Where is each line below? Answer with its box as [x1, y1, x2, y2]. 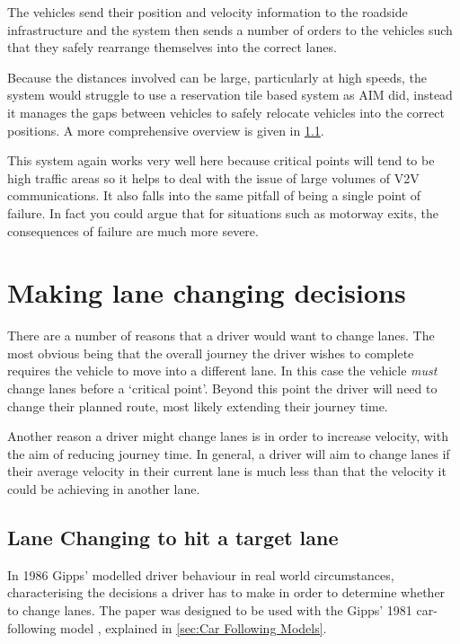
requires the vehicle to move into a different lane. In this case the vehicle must [7, 361, 438, 380]
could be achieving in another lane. [7, 480, 200, 498]
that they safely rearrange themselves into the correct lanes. [7, 38, 337, 57]
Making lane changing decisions [7, 274, 406, 311]
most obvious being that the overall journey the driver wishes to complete [7, 343, 414, 362]
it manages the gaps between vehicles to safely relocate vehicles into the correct [7, 102, 445, 121]
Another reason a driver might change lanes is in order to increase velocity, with [7, 427, 448, 446]
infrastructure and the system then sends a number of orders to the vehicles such [7, 20, 453, 39]
